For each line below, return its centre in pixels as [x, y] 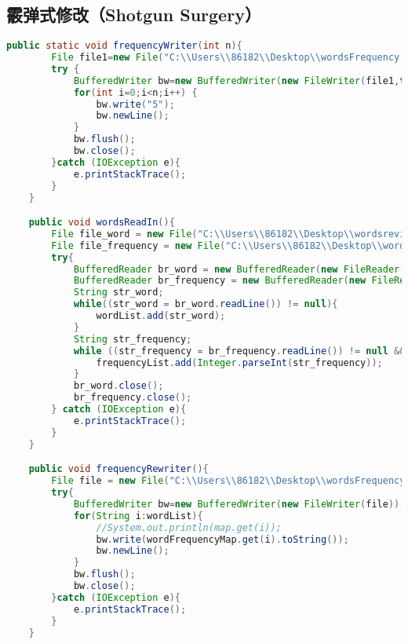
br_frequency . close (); [133, 398]
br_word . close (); [118, 386]
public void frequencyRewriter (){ [118, 469]
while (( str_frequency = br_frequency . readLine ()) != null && [239, 351]
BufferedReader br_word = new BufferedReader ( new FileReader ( [239, 269]
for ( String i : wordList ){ [138, 516]
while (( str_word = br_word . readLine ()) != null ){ [206, 304]
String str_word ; [118, 293]
